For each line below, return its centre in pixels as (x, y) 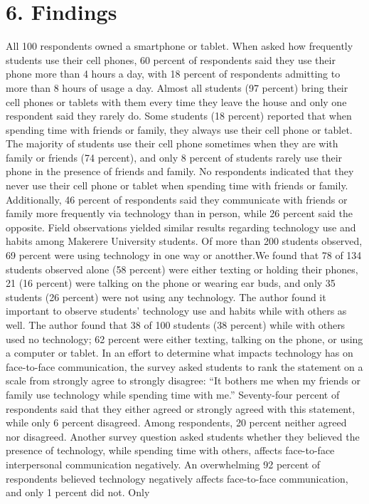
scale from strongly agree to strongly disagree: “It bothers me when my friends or (183, 380)
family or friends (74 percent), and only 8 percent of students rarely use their (174, 157)
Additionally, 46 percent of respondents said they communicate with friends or (177, 199)
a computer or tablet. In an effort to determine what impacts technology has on (180, 353)
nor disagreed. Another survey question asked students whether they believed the (183, 436)
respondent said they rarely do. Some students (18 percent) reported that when (179, 116)
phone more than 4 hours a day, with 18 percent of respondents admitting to (173, 74)
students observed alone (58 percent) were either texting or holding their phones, (182, 269)
